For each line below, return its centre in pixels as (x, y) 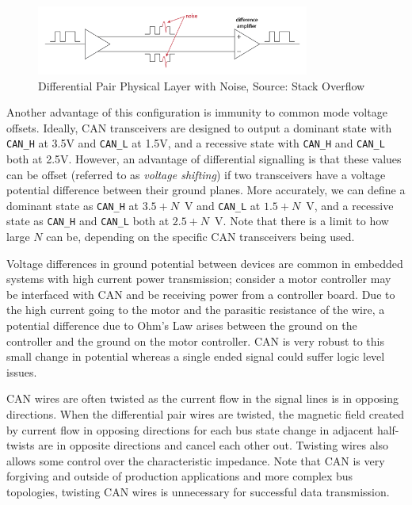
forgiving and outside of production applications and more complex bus (180, 476)
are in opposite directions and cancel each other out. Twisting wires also (214, 445)
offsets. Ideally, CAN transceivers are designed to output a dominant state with (199, 127)
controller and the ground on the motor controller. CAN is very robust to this (195, 340)
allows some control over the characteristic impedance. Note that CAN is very (196, 460)
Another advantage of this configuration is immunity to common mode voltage (197, 112)
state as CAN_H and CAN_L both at (88, 221)
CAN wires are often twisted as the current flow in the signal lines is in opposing (202, 398)
